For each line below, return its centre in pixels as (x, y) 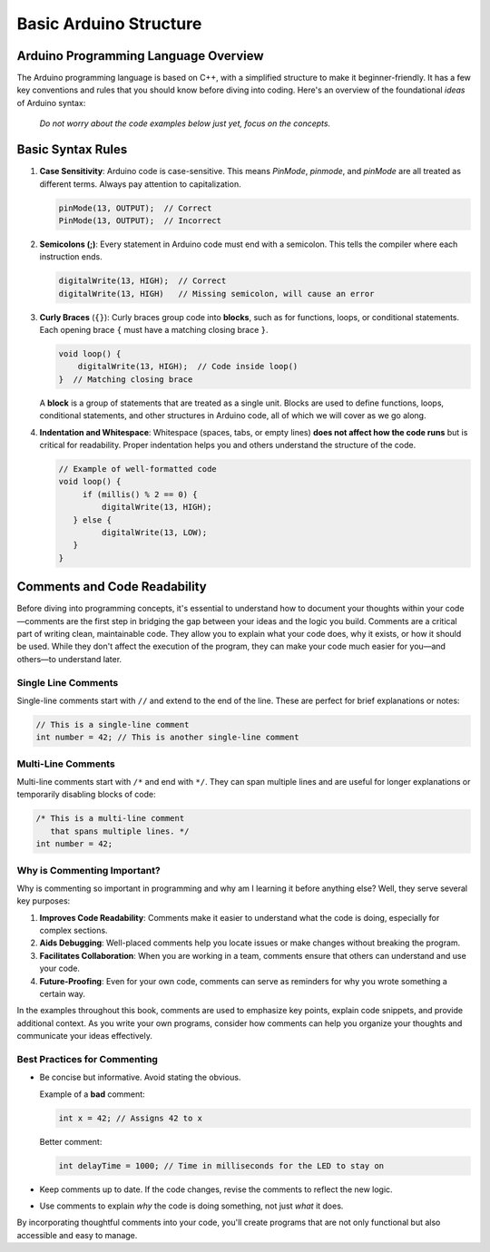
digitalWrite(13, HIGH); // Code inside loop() (188, 367)
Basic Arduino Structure (109, 24)
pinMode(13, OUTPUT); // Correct (135, 208)
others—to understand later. (69, 659)
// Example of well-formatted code (137, 469)
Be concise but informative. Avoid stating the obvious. (140, 1077)
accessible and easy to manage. (77, 1235)
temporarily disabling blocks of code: (86, 795)
